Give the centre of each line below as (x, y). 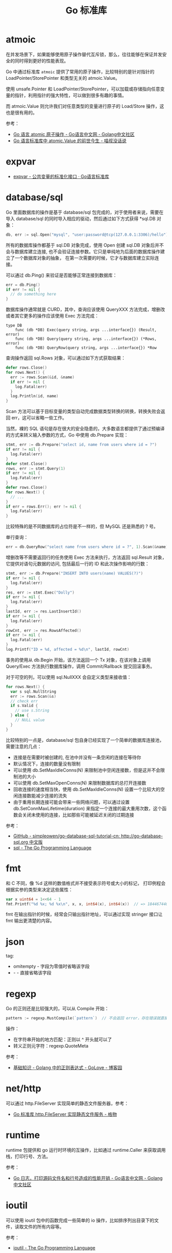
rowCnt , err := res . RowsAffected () (44, 630)
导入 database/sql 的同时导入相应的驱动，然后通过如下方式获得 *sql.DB (81, 218)
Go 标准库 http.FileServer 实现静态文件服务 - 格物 (65, 1114)
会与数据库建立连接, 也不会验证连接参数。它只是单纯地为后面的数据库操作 (83, 252)
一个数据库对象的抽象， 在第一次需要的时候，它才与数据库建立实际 (84, 258)
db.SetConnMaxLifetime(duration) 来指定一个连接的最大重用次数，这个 (88, 808)
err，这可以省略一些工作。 (39, 418)
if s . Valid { (24, 706)
